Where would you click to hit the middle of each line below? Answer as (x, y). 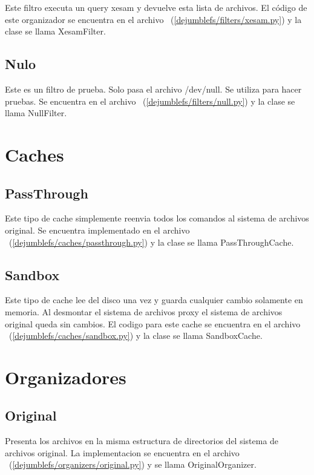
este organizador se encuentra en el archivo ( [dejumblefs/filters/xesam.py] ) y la (153, 19)
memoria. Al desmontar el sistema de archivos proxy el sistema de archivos (144, 311)
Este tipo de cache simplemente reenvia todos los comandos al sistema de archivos (157, 218)
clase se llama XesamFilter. (55, 31)
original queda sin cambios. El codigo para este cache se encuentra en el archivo (153, 323)
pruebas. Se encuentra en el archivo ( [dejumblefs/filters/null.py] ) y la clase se (150, 101)
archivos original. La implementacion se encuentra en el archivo (122, 452)
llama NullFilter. (36, 113)
